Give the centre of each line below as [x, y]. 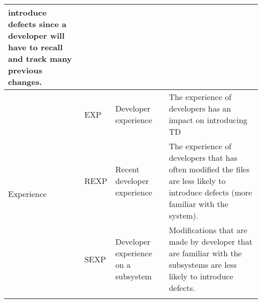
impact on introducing [208, 120]
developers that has [203, 158]
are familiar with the [205, 253]
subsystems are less [203, 265]
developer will [37, 35]
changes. [25, 82]
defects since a [37, 24]
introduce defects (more [211, 192]
